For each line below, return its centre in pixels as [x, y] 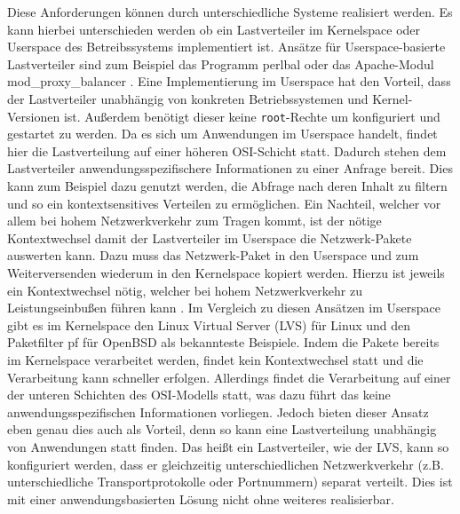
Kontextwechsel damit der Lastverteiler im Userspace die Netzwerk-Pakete [210, 237]
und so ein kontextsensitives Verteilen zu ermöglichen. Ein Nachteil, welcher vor [224, 203]
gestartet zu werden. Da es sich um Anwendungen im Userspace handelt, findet [222, 134]
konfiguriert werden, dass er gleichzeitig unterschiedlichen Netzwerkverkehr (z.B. [226, 464]
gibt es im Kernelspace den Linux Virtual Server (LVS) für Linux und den [209, 324]
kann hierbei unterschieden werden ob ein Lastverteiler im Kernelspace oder [214, 29]
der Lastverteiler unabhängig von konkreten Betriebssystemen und [188, 98]
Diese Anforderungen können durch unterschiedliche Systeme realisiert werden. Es [230, 12]
